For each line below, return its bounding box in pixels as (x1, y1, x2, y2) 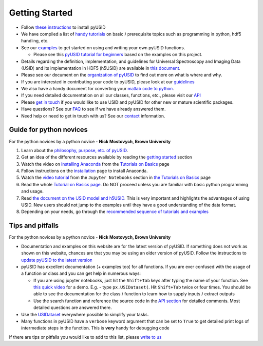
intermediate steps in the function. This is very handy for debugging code (21, 325, 170, 331)
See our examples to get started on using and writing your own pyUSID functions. (21, 44, 185, 51)
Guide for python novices (9, 126, 88, 134)
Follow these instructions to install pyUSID (21, 24, 106, 30)
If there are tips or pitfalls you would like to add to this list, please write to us (9, 334, 162, 340)
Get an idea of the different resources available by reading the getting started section (21, 154, 192, 160)
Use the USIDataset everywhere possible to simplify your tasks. (21, 311, 149, 317)
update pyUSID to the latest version (21, 257, 93, 263)
